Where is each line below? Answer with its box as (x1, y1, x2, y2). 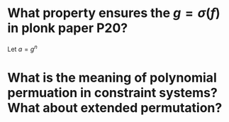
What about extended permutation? (7, 99, 223, 116)
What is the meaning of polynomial (7, 70, 218, 86)
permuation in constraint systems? (7, 84, 218, 101)
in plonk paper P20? (7, 20, 128, 36)
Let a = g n (7, 43, 38, 53)
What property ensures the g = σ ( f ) (7, 5, 221, 21)
